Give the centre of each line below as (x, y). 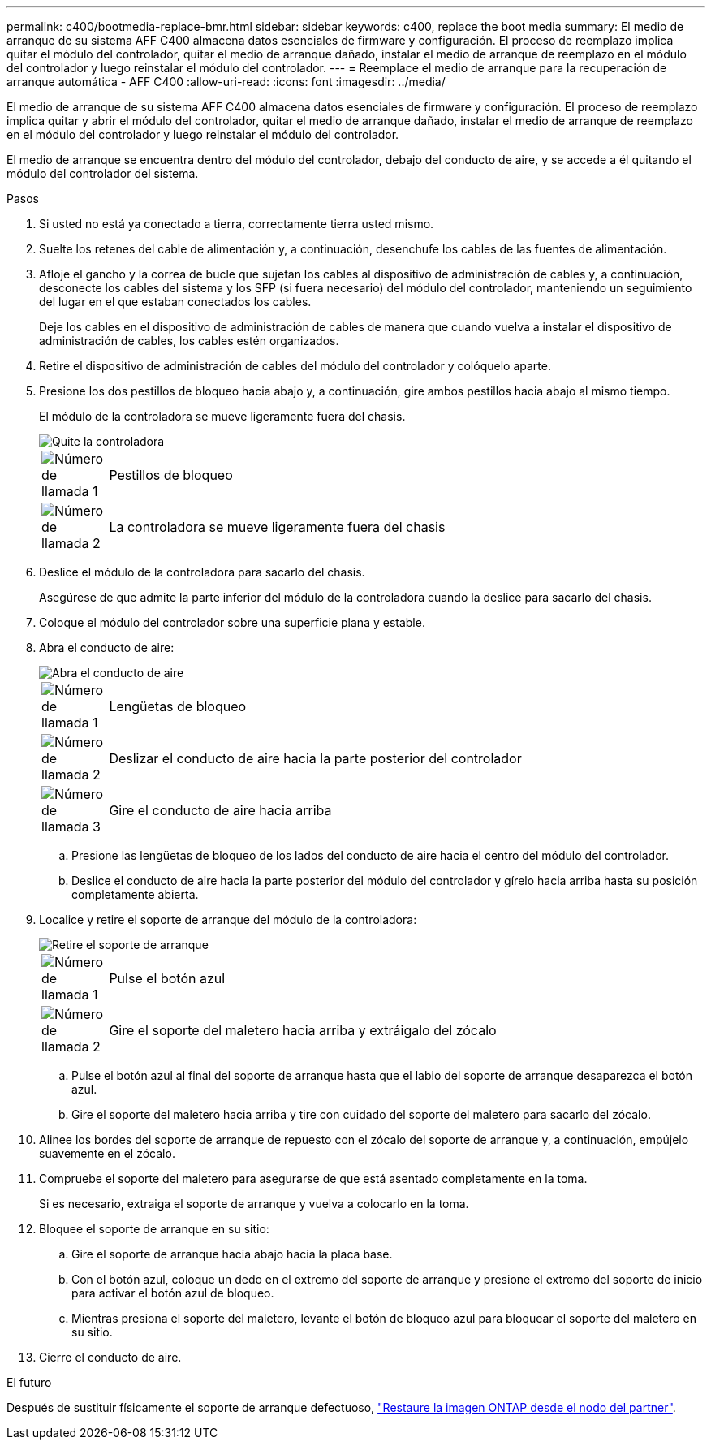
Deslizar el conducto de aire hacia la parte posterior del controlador (315, 758)
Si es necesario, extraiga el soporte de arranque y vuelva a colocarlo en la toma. (254, 1204)
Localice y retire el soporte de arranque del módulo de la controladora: (228, 919)
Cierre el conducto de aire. (110, 1357)
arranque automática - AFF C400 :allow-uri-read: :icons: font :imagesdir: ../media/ (226, 82)
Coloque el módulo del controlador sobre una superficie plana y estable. (232, 622)
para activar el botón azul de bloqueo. (173, 1293)
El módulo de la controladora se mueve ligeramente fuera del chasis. (222, 416)
